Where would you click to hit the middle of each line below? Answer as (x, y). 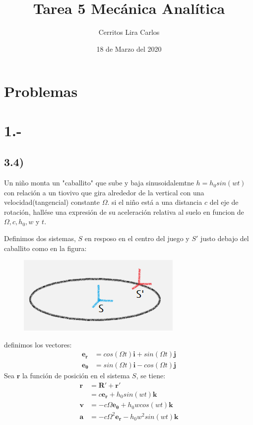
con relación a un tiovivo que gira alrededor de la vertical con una (104, 192)
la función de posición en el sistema (76, 375)
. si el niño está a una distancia (155, 202)
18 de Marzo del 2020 (129, 48)
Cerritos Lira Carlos (129, 32)
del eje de (224, 202)
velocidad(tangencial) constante (52, 202)
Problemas (41, 91)
